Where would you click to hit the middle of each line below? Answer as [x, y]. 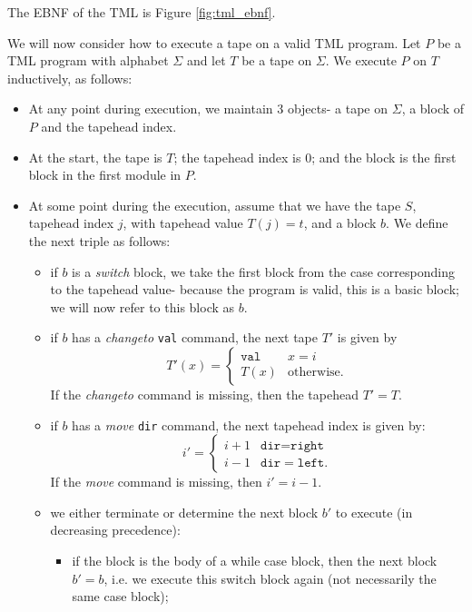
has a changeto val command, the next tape [195, 337]
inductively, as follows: [70, 78]
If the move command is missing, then [156, 482]
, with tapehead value [183, 223]
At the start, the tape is [95, 157]
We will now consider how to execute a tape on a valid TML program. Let [214, 42]
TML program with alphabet [88, 60]
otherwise [314, 373]
